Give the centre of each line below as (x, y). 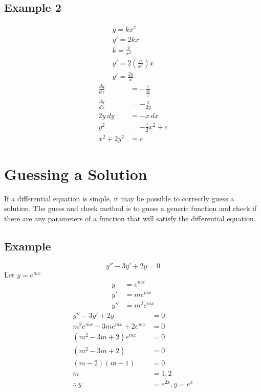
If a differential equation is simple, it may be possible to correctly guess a (119, 198)
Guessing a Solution (76, 174)
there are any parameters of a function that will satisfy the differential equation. (130, 218)
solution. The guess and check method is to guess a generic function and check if (130, 208)
